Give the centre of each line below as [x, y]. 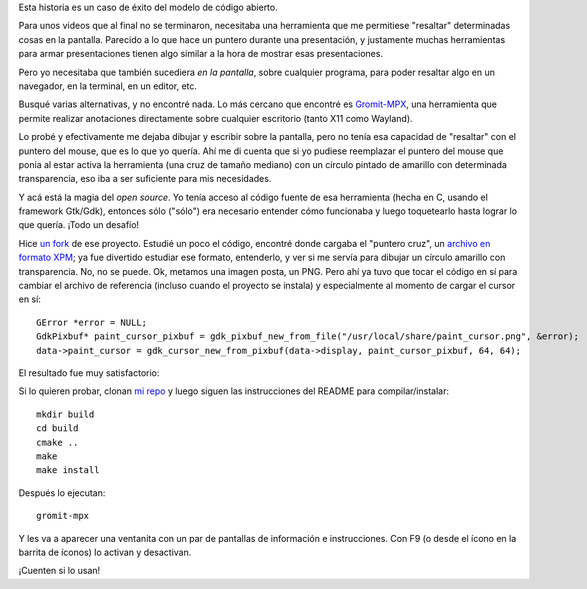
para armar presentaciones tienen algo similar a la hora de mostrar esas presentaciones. [201, 54]
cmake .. [57, 442]
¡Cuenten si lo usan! [59, 571]
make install [68, 470]
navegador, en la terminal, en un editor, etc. [108, 86]
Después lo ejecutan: [62, 492]
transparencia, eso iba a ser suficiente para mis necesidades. [145, 179]
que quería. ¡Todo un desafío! [79, 225]
